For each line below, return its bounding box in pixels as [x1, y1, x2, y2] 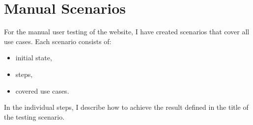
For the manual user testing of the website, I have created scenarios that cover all [4, 26, 250, 37]
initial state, [15, 52, 52, 63]
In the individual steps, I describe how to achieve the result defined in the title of [4, 102, 249, 112]
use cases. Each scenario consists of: [4, 36, 112, 46]
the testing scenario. [4, 111, 65, 122]
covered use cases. [15, 85, 69, 96]
